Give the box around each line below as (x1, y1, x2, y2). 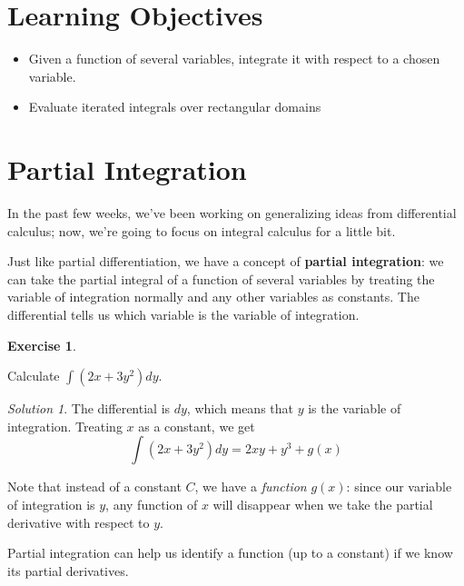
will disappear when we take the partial (212, 494, 433, 513)
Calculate (7, 366, 60, 385)
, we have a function (194, 477, 307, 496)
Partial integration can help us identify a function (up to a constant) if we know (7, 543, 453, 562)
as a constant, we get (138, 416, 255, 435)
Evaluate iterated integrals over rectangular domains (28, 97, 321, 116)
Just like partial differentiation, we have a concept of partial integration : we (7, 252, 444, 271)
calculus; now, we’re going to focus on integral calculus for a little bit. (7, 221, 396, 240)
